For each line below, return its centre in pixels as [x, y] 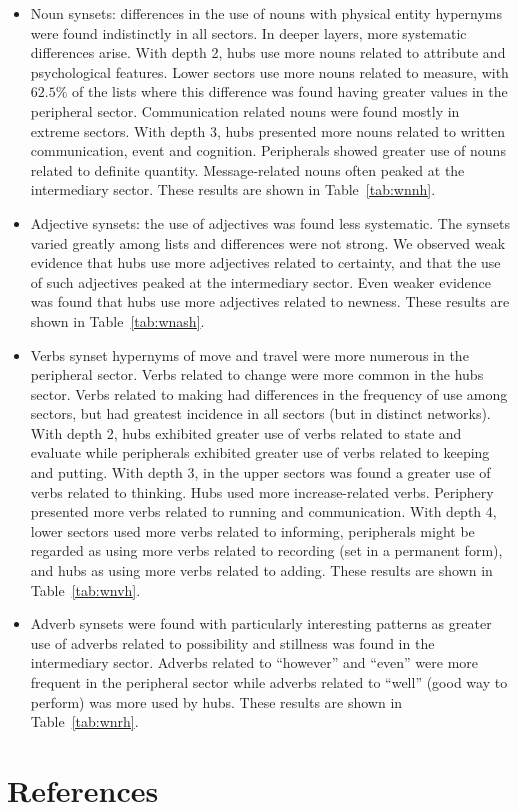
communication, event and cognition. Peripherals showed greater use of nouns [268, 150]
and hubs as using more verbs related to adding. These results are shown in [261, 570]
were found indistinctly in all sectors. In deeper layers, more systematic [248, 32]
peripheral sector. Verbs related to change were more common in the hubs [257, 374]
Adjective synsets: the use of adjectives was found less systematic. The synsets [270, 222]
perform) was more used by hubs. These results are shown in [216, 701]
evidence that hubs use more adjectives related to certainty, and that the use [265, 262]
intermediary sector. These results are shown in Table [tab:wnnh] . [233, 189]
